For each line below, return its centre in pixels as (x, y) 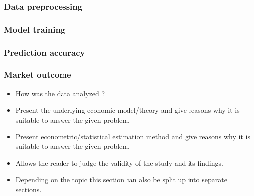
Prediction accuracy (45, 52)
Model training (35, 29)
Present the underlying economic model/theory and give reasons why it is (127, 110)
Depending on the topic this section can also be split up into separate (121, 179)
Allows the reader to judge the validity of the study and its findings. (119, 163)
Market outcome (38, 75)
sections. (29, 189)
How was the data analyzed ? (60, 93)
